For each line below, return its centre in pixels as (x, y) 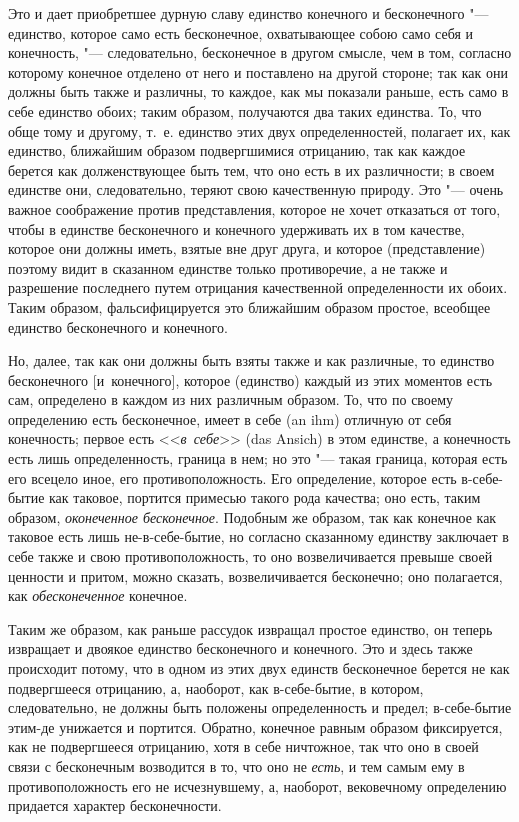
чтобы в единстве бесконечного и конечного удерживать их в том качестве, (236, 228)
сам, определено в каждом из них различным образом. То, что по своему (231, 399)
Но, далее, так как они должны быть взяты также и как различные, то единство (251, 360)
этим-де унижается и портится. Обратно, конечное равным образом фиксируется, (255, 726)
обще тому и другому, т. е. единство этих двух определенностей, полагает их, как (259, 130)
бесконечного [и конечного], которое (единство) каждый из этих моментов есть (250, 379)
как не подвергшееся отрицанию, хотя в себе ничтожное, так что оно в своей (243, 746)
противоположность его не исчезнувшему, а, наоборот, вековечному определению (257, 785)
